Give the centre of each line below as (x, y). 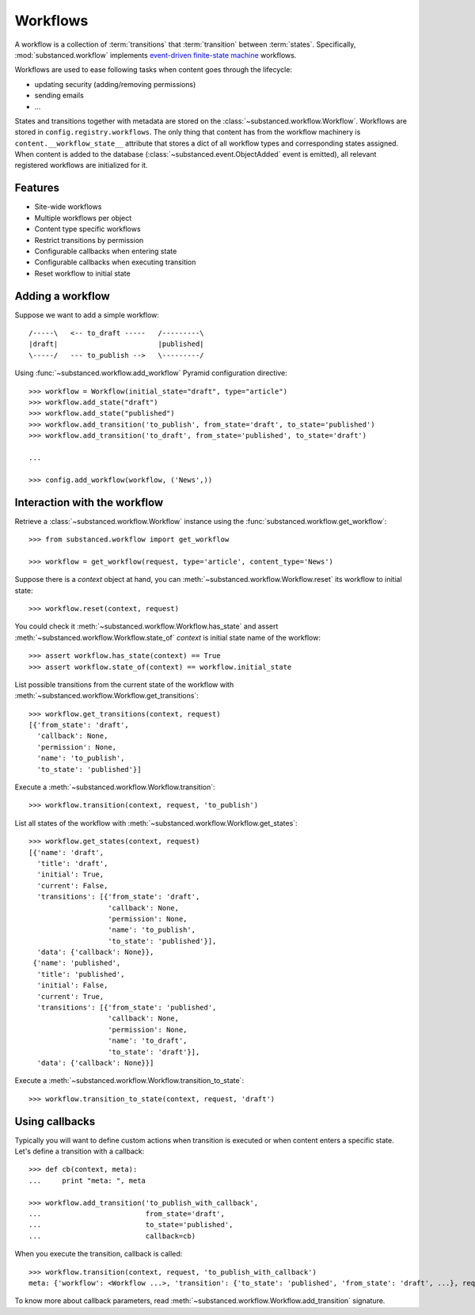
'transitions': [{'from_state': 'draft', (118, 897)
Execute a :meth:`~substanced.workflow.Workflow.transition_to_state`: (129, 1081)
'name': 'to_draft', (148, 1041)
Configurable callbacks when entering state (106, 251)
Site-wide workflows (68, 207)
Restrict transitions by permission (89, 240)
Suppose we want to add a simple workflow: (87, 315)
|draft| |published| (117, 344)
